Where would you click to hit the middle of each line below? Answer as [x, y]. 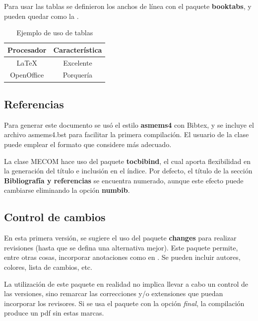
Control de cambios [55, 217]
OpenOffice [27, 75]
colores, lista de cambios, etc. [48, 267]
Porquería [78, 75]
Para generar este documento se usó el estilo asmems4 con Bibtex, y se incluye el [129, 124]
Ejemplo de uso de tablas [55, 33]
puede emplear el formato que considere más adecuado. [88, 144]
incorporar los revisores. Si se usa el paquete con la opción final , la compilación [124, 303]
